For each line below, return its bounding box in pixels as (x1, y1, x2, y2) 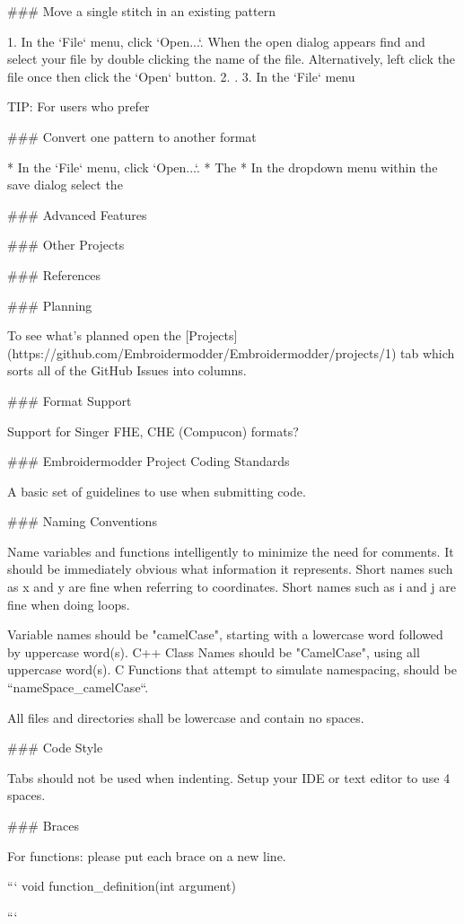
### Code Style (7, 738, 103, 757)
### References (7, 265, 101, 284)
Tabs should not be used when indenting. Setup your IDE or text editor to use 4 (7, 768, 451, 787)
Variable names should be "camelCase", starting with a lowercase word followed (7, 625, 443, 644)
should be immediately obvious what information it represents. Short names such (7, 559, 453, 578)
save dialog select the (7, 175, 123, 194)
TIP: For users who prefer (7, 97, 150, 116)
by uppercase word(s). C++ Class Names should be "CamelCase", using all (7, 642, 420, 661)
